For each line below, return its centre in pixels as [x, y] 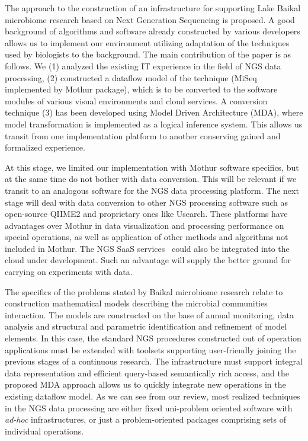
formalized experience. [45, 147]
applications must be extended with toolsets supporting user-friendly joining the [150, 349]
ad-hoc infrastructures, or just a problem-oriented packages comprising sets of [145, 419]
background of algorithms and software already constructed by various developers [153, 31]
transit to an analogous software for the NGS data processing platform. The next [152, 190]
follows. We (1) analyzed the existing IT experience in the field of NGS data [143, 65]
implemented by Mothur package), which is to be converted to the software [141, 89]
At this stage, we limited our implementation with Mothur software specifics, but [152, 167]
